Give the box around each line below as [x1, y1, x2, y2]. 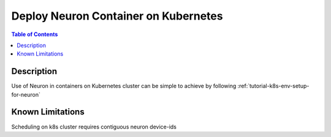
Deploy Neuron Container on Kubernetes [11, 9, 223, 23]
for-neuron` [11, 91, 41, 98]
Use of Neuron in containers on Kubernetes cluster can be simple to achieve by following [11, 83, 237, 90]
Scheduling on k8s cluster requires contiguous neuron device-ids [11, 123, 177, 130]
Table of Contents [11, 31, 58, 38]
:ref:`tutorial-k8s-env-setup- [237, 83, 310, 90]
